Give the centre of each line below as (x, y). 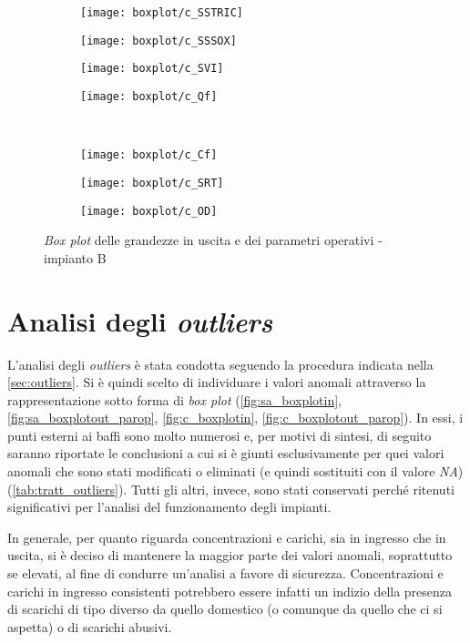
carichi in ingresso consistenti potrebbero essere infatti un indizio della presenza (230, 591)
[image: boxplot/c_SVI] (152, 69)
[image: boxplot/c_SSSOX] (158, 41)
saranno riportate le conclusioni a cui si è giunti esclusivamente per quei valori (226, 453)
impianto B (75, 257)
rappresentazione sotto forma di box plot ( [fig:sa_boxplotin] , (175, 399)
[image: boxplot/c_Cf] (149, 155)
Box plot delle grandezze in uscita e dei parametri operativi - (213, 240)
